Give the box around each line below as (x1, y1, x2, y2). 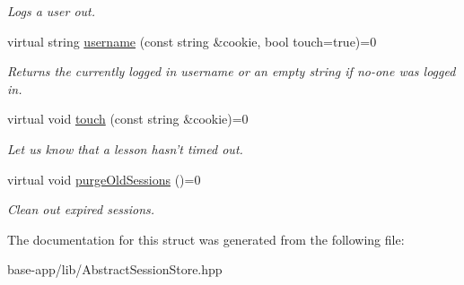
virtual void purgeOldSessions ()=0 (7, 169, 201, 188)
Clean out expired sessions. (7, 200, 155, 219)
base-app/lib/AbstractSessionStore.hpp (7, 260, 223, 279)
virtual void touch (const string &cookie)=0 (7, 109, 249, 128)
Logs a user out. (7, 2, 96, 20)
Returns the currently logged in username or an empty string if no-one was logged (7, 62, 456, 81)
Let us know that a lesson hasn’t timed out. (7, 139, 243, 158)
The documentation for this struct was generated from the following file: (7, 229, 405, 248)
